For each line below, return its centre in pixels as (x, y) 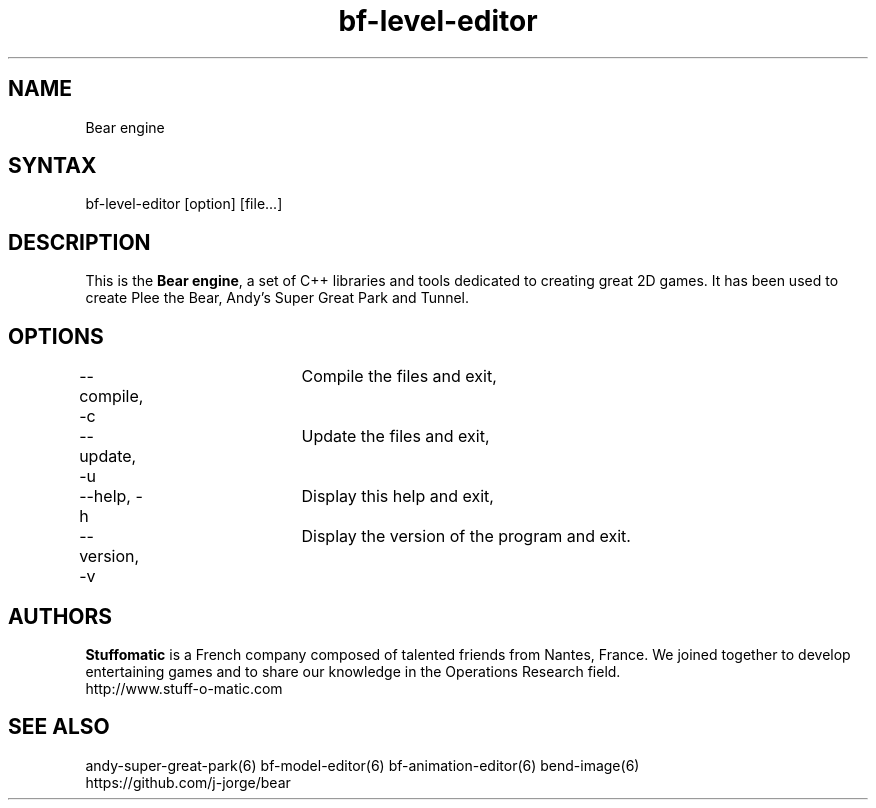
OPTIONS (56, 336)
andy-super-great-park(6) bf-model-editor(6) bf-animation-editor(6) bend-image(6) (362, 765)
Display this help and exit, (397, 496)
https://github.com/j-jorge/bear (188, 782)
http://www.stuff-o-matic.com (184, 688)
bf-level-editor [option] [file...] (184, 204)
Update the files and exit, (395, 436)
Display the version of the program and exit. (466, 536)
